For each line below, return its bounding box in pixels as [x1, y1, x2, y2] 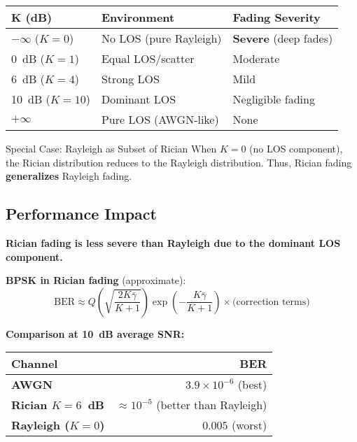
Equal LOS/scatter [101, 50, 195, 66]
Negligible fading [232, 91, 315, 107]
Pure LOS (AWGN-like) [101, 111, 219, 127]
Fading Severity [232, 9, 321, 25]
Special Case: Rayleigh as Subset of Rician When [6, 141, 217, 155]
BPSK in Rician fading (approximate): [6, 273, 186, 287]
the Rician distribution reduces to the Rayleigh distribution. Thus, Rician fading [6, 155, 352, 169]
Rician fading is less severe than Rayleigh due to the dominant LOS [6, 235, 341, 250]
